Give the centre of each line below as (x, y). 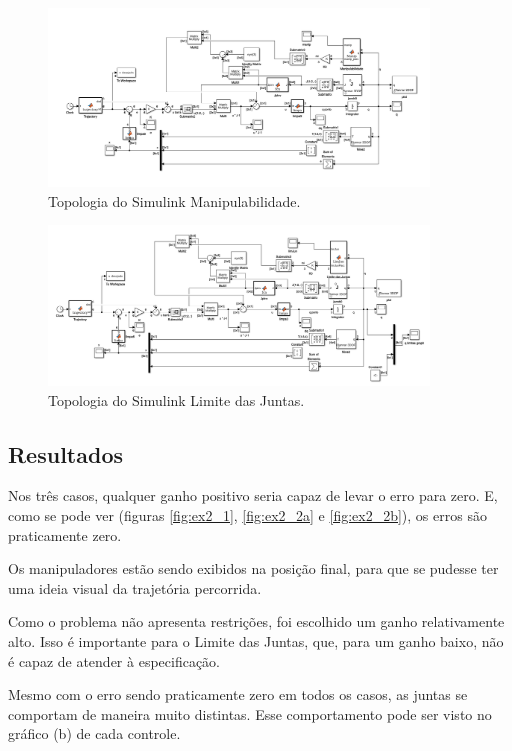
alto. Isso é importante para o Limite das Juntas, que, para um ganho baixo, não (256, 640)
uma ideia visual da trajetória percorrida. (135, 587)
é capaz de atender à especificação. (114, 660)
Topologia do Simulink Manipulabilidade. (174, 200)
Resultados (65, 453)
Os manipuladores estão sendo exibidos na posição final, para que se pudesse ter (253, 568)
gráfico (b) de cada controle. (94, 733)
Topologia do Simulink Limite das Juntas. (176, 399)
